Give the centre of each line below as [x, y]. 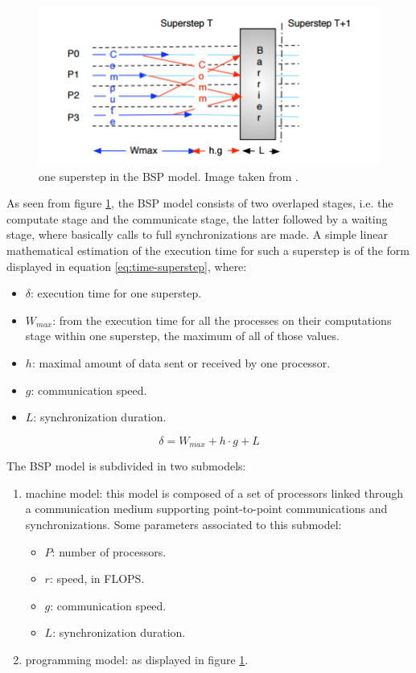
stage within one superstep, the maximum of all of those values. [182, 336]
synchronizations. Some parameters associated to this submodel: [183, 525]
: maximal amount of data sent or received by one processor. [181, 363]
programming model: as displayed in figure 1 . [137, 659]
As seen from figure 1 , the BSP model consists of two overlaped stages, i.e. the [200, 203]
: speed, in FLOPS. [97, 579]
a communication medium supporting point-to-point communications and [206, 509]
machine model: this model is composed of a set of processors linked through [214, 492]
